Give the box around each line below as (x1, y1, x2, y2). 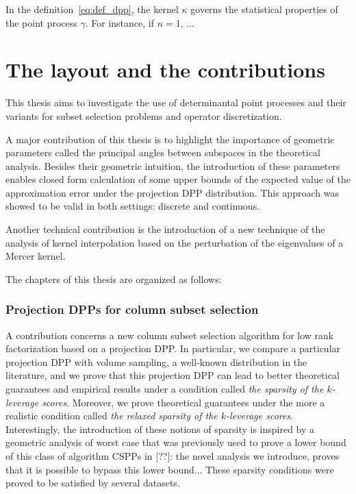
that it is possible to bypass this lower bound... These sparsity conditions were (5, 462, 334, 476)
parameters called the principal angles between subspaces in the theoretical (5, 145, 320, 160)
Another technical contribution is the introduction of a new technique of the (5, 222, 325, 236)
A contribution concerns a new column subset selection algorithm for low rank (5, 328, 334, 342)
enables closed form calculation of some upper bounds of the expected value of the (5, 172, 351, 186)
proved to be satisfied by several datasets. (5, 476, 180, 490)
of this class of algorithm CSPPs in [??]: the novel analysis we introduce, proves (5, 449, 340, 462)
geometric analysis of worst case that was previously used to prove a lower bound (5, 435, 346, 449)
